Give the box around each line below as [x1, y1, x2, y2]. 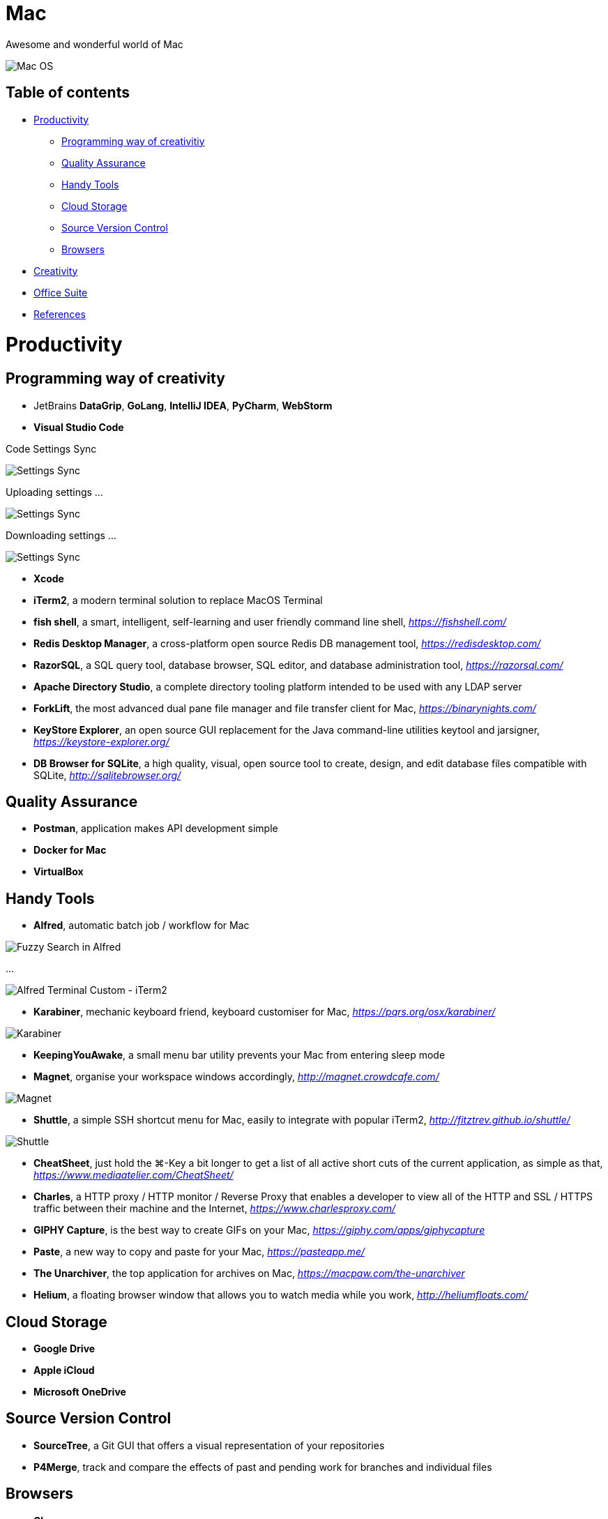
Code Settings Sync [6, 442, 97, 455]
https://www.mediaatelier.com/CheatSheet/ [33, 1169, 234, 1181]
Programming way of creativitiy [61, 135, 205, 147]
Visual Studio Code [33, 421, 124, 433]
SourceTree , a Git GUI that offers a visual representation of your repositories [33, 1439, 385, 1451]
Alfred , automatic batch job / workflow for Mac [33, 919, 250, 932]
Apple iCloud [33, 1364, 95, 1377]
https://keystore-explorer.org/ [33, 735, 169, 748]
